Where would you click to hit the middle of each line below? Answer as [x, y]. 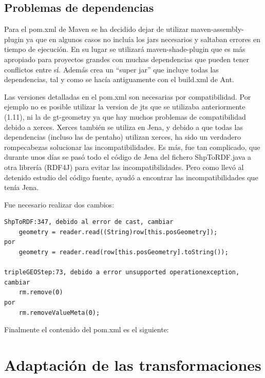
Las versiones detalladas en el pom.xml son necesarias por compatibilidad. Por [128, 96]
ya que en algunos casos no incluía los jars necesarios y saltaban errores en [143, 39]
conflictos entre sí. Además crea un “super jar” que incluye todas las [111, 69]
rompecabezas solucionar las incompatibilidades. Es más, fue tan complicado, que [132, 147]
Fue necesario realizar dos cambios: [59, 204]
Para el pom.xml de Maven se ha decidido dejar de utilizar [96, 29]
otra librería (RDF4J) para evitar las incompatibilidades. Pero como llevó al [124, 167]
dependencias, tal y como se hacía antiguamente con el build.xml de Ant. [119, 79]
